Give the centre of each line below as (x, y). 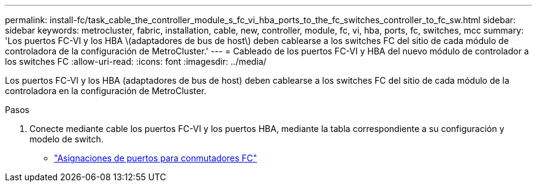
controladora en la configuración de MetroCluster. (106, 91)
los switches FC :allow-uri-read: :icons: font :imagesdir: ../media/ (136, 61)
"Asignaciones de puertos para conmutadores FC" (156, 158)
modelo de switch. (67, 139)
